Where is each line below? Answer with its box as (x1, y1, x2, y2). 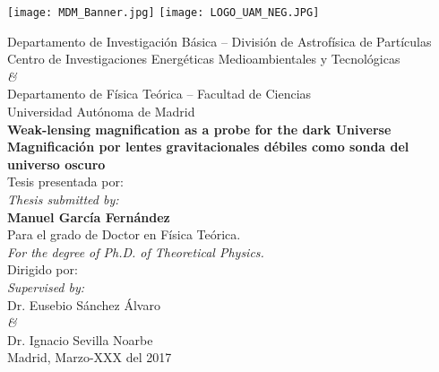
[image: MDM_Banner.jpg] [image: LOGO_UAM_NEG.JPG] (7, 6, 320, 19)
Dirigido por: (7, 260, 78, 279)
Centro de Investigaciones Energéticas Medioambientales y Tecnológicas (7, 49, 400, 68)
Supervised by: (7, 277, 85, 296)
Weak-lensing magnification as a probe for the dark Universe (7, 119, 392, 138)
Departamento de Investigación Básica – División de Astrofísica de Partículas (7, 31, 432, 50)
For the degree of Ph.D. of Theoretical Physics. (7, 242, 264, 261)
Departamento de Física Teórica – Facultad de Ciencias (7, 84, 312, 103)
